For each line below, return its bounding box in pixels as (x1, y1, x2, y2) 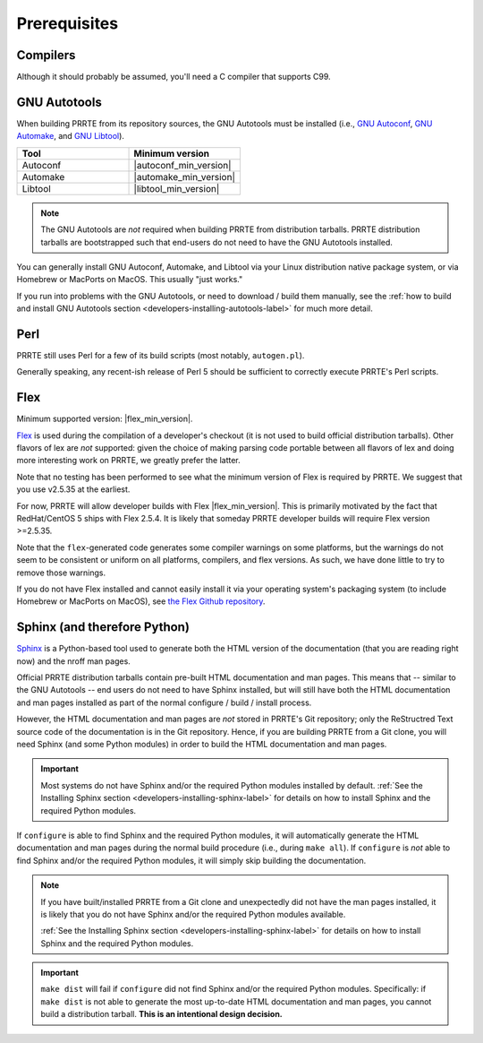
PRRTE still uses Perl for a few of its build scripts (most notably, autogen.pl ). (16, 350, 305, 360)
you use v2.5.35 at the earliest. (16, 484, 131, 495)
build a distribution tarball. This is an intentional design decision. (40, 1009, 284, 1020)
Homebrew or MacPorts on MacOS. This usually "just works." (16, 274, 243, 285)
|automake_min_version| (133, 170, 236, 183)
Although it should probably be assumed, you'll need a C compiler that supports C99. (16, 72, 331, 82)
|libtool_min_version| (133, 182, 220, 194)
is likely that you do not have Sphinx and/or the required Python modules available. (40, 909, 346, 919)
